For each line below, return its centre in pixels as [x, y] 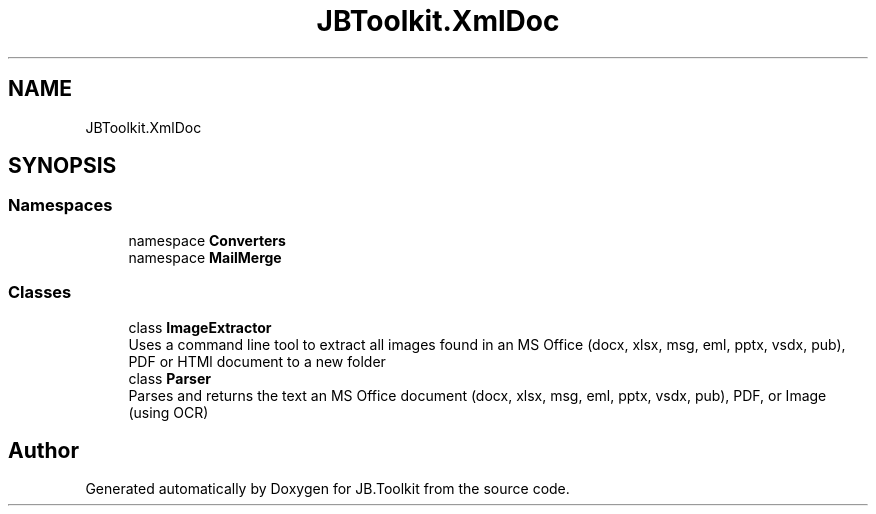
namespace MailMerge [205, 257]
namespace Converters [207, 240]
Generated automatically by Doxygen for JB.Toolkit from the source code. [327, 489]
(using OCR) [168, 412]
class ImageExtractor [200, 327]
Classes [40, 292]
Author [43, 450]
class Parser [169, 378]
